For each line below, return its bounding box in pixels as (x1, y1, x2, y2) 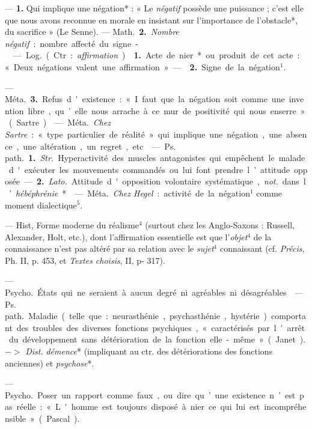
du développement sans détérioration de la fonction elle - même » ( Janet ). (8, 333, 306, 345)
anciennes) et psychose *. (5, 356, 94, 369)
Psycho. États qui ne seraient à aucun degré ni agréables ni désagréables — (5, 286, 304, 299)
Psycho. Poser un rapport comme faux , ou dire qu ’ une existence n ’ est (5, 388, 296, 401)
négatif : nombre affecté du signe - (5, 37, 138, 49)
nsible (5, 412, 26, 424)
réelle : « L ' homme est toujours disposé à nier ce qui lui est (16, 400, 260, 413)
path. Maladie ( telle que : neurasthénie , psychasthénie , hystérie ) (5, 309, 267, 322)
